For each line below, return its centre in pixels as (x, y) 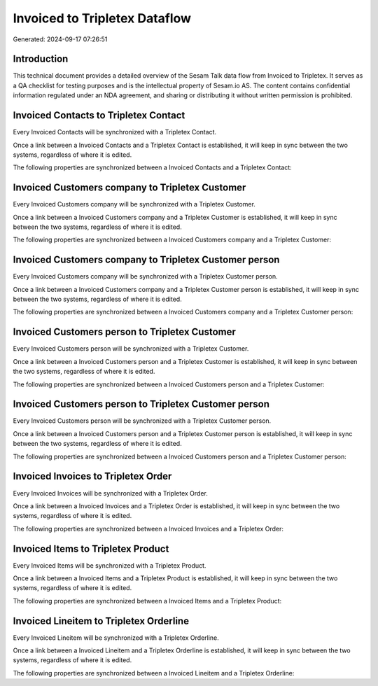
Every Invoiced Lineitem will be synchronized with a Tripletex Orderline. (116, 638)
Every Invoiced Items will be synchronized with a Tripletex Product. (110, 565)
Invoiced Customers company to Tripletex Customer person (146, 260)
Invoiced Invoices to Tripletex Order (92, 476)
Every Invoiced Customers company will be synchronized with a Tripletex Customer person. (145, 276)
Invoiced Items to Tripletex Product (91, 548)
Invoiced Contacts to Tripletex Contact (99, 115)
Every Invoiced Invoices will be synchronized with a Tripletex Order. (110, 493)
